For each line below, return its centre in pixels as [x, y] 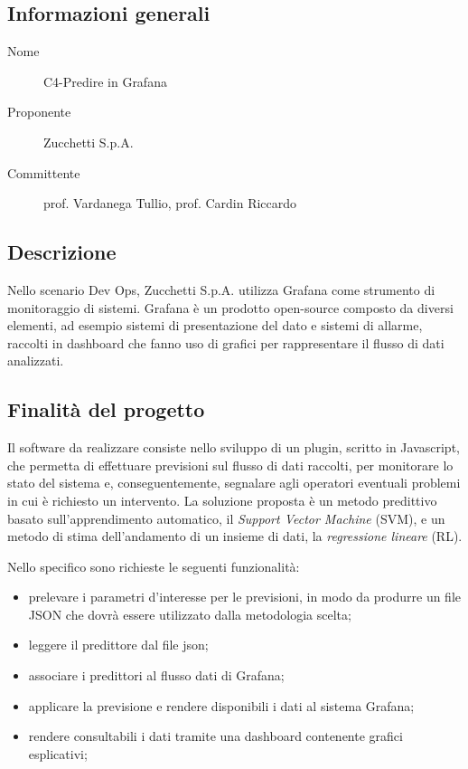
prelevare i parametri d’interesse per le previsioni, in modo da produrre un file [245, 597]
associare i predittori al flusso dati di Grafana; [156, 675]
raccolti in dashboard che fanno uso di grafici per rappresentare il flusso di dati [226, 342]
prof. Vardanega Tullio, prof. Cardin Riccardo [170, 203]
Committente [44, 172]
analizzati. [36, 361]
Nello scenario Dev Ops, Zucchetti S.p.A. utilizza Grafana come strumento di [221, 289]
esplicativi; [58, 753]
